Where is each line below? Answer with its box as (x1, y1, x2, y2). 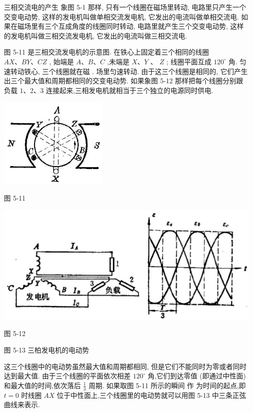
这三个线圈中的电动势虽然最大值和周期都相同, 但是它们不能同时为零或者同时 (4, 361, 247, 371)
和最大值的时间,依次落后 (4, 380, 81, 390)
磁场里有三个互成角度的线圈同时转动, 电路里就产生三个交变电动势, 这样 (17, 21, 244, 31)
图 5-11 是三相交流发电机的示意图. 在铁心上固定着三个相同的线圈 (4, 47, 209, 57)
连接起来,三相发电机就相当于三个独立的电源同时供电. (46, 85, 214, 95)
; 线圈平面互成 (166, 56, 212, 66)
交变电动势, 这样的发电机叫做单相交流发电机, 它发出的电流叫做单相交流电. (4, 11, 239, 21)
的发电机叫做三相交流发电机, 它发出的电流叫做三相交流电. (4, 30, 187, 40)
